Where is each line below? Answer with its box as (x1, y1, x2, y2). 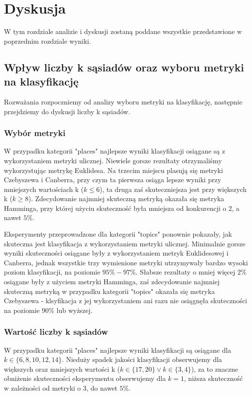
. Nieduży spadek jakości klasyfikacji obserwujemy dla (62, 354, 222, 364)
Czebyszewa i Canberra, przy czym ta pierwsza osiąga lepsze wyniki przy (4, 174, 221, 185)
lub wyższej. (56, 305, 93, 315)
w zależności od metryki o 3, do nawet (4, 383, 118, 393)
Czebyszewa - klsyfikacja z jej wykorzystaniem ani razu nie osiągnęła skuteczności (4, 295, 248, 306)
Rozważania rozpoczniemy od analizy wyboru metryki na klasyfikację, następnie (4, 96, 242, 106)
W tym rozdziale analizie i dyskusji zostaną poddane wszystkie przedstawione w (4, 26, 242, 36)
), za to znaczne (191, 363, 238, 374)
